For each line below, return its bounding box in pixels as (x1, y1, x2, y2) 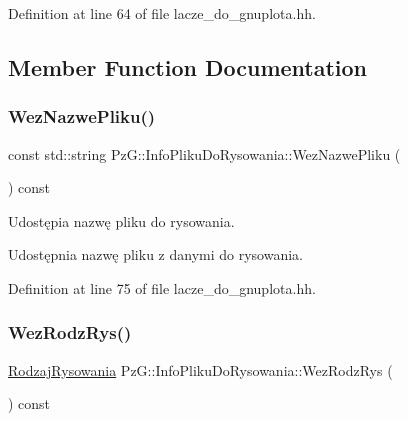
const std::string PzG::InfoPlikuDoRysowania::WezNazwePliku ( (8, 143, 401, 164)
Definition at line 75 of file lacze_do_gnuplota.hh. (8, 277, 316, 298)
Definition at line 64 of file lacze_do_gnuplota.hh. (8, 3, 316, 23)
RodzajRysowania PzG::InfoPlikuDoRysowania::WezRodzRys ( (8, 359, 393, 380)
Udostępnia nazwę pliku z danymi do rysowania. (8, 244, 303, 265)
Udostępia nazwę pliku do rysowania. (8, 210, 235, 231)
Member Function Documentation (8, 51, 368, 82)
